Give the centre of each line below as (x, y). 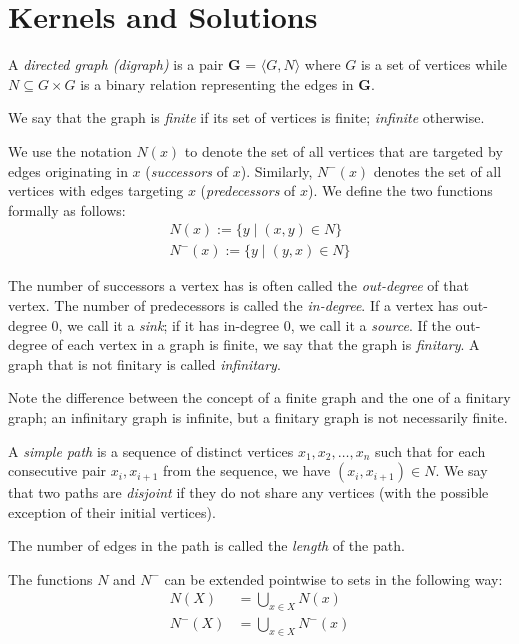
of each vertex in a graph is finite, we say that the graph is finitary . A (265, 344)
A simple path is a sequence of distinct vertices (151, 450)
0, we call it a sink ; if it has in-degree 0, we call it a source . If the (251, 324)
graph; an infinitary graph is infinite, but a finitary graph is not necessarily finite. (258, 416)
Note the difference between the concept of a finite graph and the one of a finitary (259, 397)
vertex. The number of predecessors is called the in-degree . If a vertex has (233, 304)
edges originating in (68, 170)
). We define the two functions (400, 190)
